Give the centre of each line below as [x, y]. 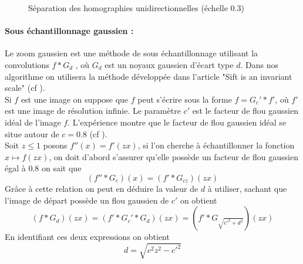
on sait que [62, 168]
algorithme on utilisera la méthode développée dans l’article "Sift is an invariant [149, 76]
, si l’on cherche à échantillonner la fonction [216, 145]
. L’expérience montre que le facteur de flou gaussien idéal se [177, 122]
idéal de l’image [33, 122]
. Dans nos [259, 64]
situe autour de [32, 133]
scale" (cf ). [25, 88]
